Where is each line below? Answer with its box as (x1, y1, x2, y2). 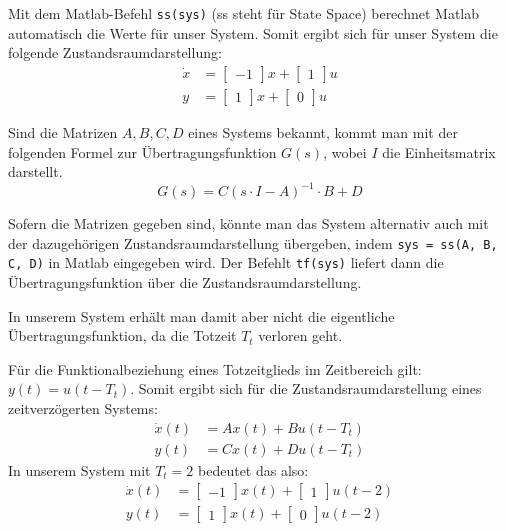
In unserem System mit (8, 459, 151, 480)
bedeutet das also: (198, 459, 309, 480)
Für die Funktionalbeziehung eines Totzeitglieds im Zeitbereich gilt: (8, 358, 422, 379)
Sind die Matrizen (8, 121, 118, 142)
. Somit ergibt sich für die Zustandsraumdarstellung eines (130, 378, 482, 399)
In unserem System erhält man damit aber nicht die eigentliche (8, 305, 395, 326)
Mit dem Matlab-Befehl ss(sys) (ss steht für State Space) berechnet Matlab (8, 3, 480, 23)
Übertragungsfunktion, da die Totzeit (8, 325, 237, 346)
